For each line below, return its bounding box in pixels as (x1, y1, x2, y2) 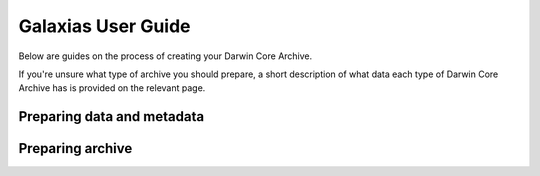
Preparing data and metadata (18, 108, 205, 125)
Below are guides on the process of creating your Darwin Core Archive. (18, 50, 313, 62)
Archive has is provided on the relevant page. (18, 82, 206, 94)
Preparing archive (18, 140, 133, 157)
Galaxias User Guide (18, 15, 191, 37)
